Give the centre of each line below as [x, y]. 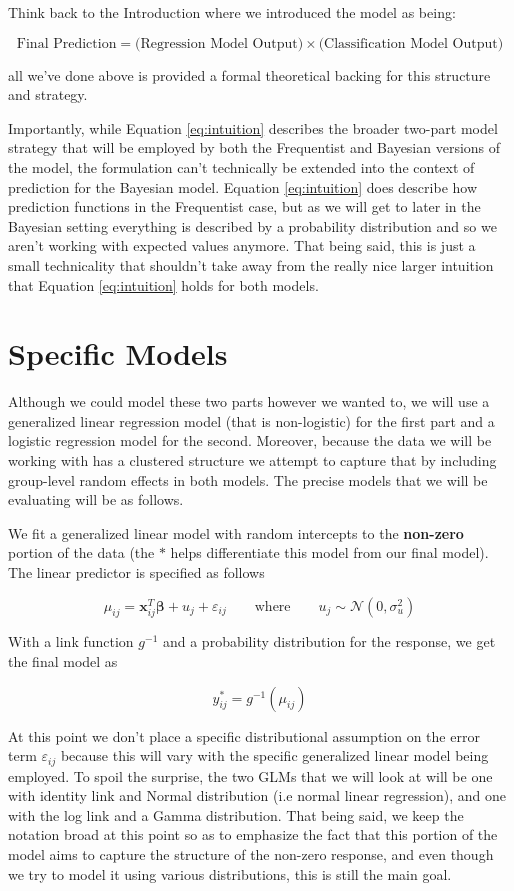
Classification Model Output [411, 43]
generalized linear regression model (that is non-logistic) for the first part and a [251, 420]
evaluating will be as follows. [96, 499]
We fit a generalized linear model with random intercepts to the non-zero [236, 532]
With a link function [71, 641]
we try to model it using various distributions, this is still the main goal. [230, 873]
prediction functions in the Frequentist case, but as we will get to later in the [244, 206]
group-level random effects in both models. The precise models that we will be [248, 479]
